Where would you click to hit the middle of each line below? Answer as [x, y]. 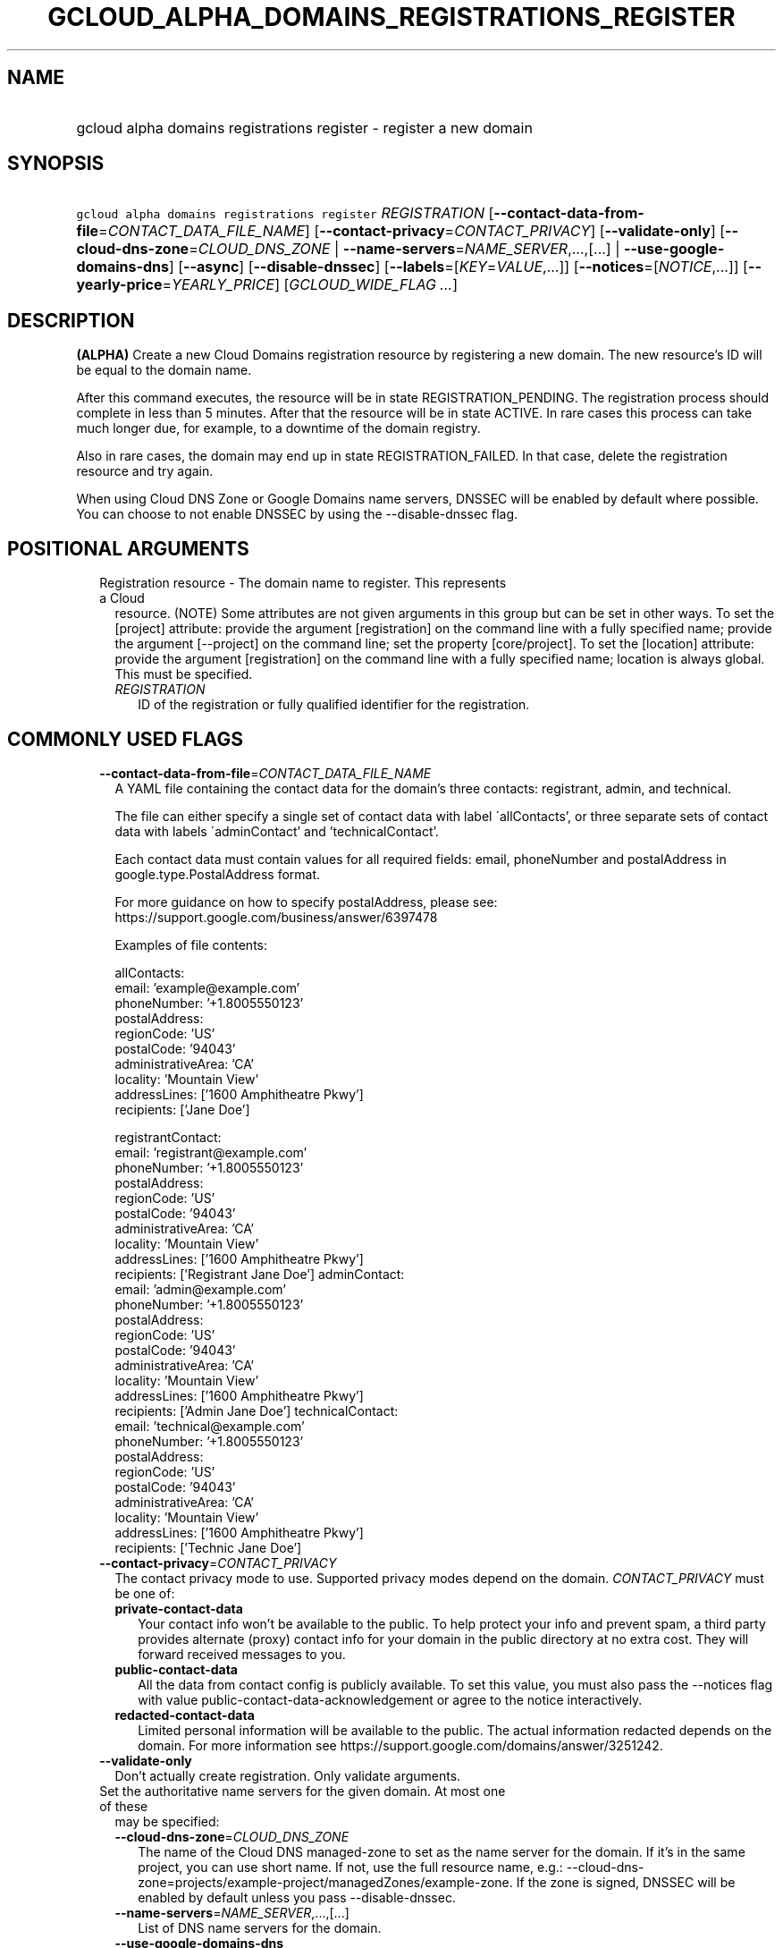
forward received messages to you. [242, 1654]
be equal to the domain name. [164, 370]
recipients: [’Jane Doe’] [182, 1109]
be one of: [145, 1593]
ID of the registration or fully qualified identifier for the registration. [334, 705]
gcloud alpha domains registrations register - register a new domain [304, 127]
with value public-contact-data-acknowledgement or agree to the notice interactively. [390, 1699]
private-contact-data [179, 1608]
